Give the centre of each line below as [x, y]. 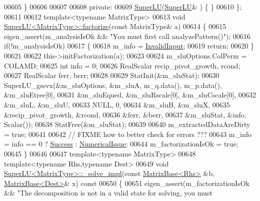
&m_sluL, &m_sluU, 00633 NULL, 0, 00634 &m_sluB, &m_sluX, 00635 [117, 104]
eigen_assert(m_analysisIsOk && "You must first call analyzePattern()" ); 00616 [127, 36]
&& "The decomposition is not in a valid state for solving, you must [108, 193]
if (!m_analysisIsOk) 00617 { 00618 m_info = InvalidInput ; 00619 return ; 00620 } [129, 46]
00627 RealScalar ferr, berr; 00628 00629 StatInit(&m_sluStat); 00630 [112, 75]
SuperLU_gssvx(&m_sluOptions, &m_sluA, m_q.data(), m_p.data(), [113, 85]
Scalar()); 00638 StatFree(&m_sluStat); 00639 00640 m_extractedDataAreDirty [127, 124]
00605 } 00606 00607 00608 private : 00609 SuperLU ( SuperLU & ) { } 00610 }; [123, 6]
